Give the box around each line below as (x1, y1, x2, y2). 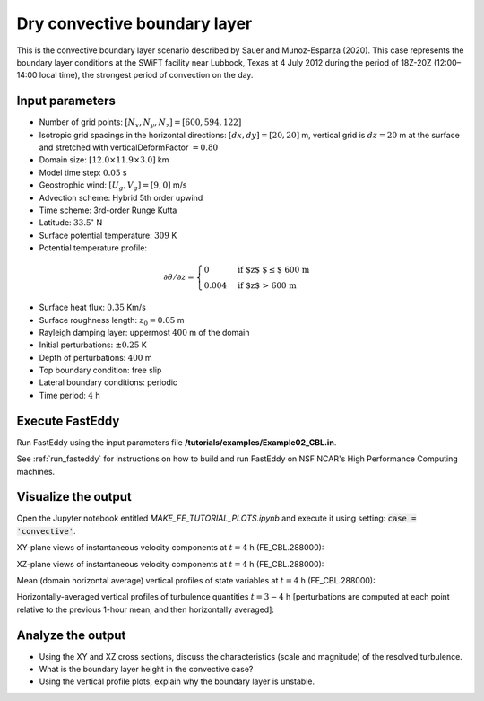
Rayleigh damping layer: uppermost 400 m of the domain (39, 327, 250, 337)
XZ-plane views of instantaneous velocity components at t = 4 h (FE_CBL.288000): (16, 558, 324, 569)
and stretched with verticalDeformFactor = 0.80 (39, 142, 219, 153)
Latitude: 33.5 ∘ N (39, 216, 103, 228)
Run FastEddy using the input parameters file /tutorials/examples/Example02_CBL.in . (16, 436, 337, 448)
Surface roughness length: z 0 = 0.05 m (39, 314, 185, 328)
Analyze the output (16, 627, 126, 643)
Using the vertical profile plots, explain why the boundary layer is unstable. (39, 676, 315, 687)
